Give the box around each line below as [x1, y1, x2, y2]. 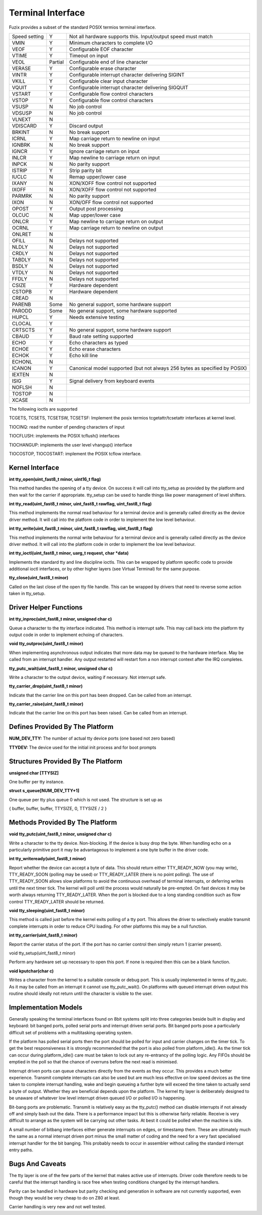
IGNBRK [12, 141, 31, 148]
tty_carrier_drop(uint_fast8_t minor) [9, 683, 83, 689]
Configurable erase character [69, 65, 137, 71]
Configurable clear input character [69, 78, 148, 85]
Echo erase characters [69, 346, 121, 352]
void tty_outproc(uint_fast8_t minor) [9, 641, 83, 646]
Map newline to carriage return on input [69, 154, 160, 161]
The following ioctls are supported [9, 406, 78, 412]
